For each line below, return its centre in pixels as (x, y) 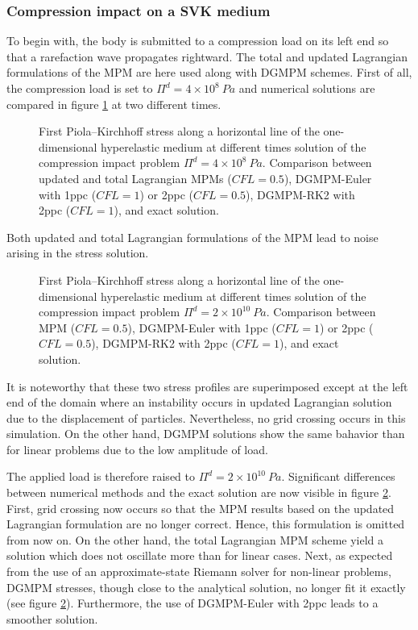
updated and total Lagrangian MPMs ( (135, 178)
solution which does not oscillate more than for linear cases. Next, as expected (200, 555)
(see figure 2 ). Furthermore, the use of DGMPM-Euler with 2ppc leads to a (192, 603)
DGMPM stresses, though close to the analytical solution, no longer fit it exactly (206, 587)
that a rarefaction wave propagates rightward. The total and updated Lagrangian (207, 56)
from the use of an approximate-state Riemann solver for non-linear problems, (199, 572)
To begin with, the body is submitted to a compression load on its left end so (198, 41)
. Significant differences (338, 476)
